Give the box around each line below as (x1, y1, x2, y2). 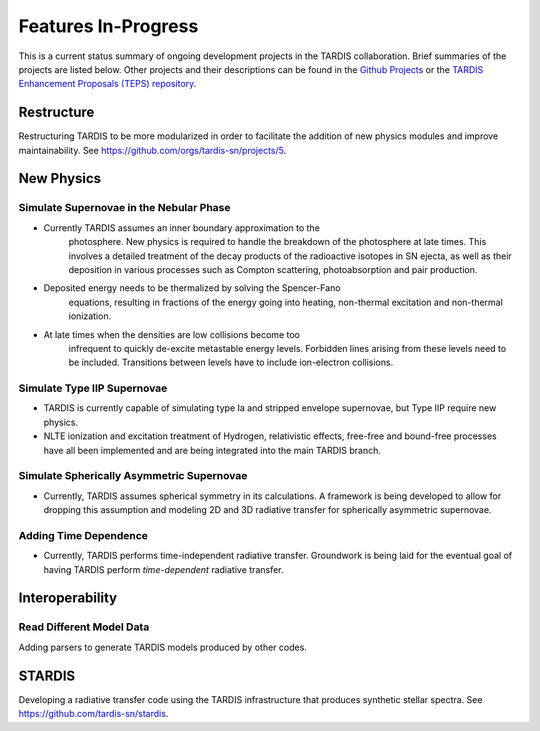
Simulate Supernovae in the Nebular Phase (18, 201, 231, 215)
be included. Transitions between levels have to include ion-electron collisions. (68, 356, 394, 369)
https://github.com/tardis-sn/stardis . (18, 708, 169, 720)
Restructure (18, 104, 95, 121)
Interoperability (18, 590, 118, 607)
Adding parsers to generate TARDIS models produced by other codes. (18, 641, 307, 653)
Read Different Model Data (18, 620, 150, 634)
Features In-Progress (18, 15, 199, 37)
